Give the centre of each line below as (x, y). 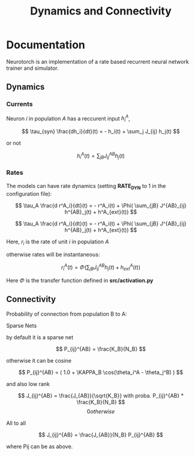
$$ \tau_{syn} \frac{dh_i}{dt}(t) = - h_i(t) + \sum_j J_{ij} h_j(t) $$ (101, 131)
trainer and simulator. (32, 68)
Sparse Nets (22, 325)
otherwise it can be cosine (39, 360)
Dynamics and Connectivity (101, 11)
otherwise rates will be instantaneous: (53, 255)
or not (13, 143)
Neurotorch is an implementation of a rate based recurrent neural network (97, 61)
